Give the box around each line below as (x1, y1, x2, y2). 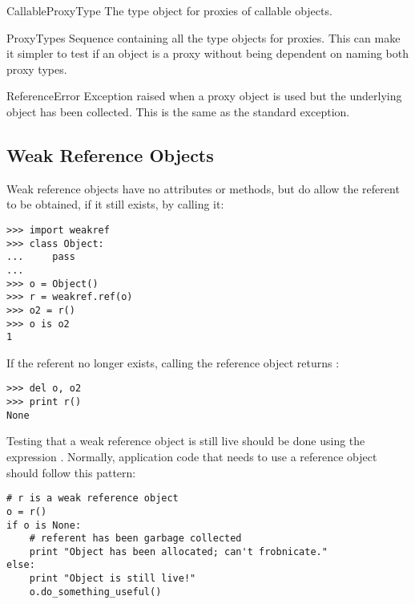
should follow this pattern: (6, 464, 136, 480)
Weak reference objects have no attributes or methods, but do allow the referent (6, 180, 400, 197)
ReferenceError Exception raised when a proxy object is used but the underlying (6, 87, 402, 104)
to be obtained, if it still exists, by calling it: (6, 196, 224, 213)
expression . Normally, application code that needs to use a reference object (6, 448, 377, 465)
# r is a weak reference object (6, 493, 179, 505)
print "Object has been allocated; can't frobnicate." (29, 545, 328, 557)
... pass (6, 251, 75, 263)
